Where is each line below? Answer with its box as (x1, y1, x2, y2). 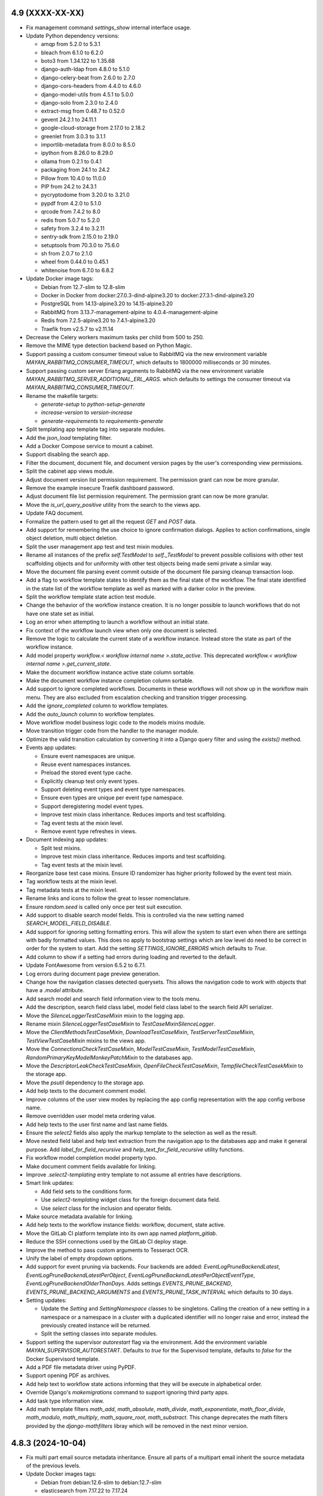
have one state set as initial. (26, 610, 95, 617)
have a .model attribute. (26, 987, 85, 994)
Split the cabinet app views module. (26, 467, 114, 475)
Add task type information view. (26, 1397, 105, 1404)
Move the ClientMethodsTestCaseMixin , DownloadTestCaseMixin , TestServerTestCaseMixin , (26, 1029, 255, 1036)
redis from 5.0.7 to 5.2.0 (41, 216, 100, 224)
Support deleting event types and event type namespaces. (41, 786, 185, 793)
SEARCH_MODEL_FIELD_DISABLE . (26, 920, 111, 927)
